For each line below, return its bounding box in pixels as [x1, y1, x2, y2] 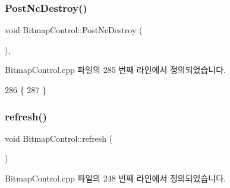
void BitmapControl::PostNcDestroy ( [5, 24, 143, 36]
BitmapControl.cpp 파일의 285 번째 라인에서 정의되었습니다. [5, 63, 226, 76]
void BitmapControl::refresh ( [5, 132, 113, 144]
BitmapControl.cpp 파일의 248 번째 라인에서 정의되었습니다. [5, 172, 226, 184]
